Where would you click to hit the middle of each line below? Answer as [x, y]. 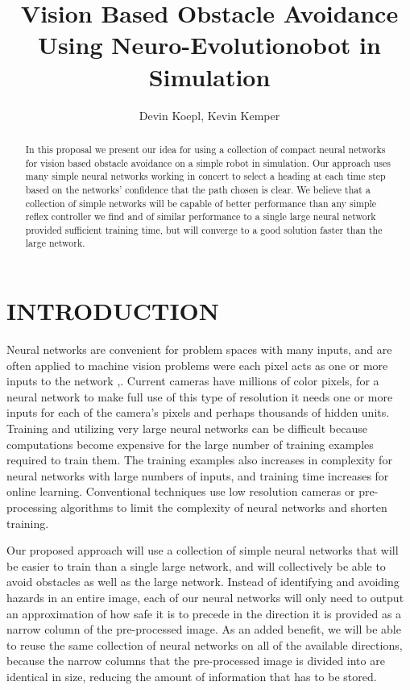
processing [32, 507]
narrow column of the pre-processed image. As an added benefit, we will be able [204, 629]
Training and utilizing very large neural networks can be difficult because [187, 428]
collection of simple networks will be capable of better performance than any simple [201, 203]
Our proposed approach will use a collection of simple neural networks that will [203, 550]
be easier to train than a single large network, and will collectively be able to [196, 565]
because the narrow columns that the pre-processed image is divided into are [196, 661]
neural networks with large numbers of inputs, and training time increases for [198, 475]
